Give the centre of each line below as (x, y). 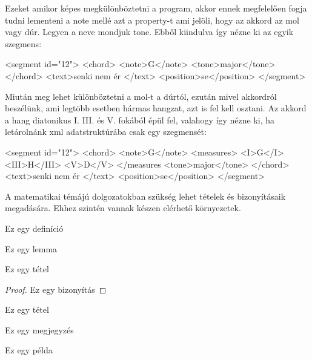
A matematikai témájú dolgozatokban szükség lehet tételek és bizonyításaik (145, 196)
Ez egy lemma (31, 248)
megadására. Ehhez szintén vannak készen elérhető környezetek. (123, 208)
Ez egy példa (29, 350)
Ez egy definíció (34, 228)
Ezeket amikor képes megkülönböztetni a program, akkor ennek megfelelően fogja (156, 8)
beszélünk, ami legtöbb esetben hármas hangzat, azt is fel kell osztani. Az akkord (156, 108)
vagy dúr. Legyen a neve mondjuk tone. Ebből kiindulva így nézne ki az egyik (149, 32)
